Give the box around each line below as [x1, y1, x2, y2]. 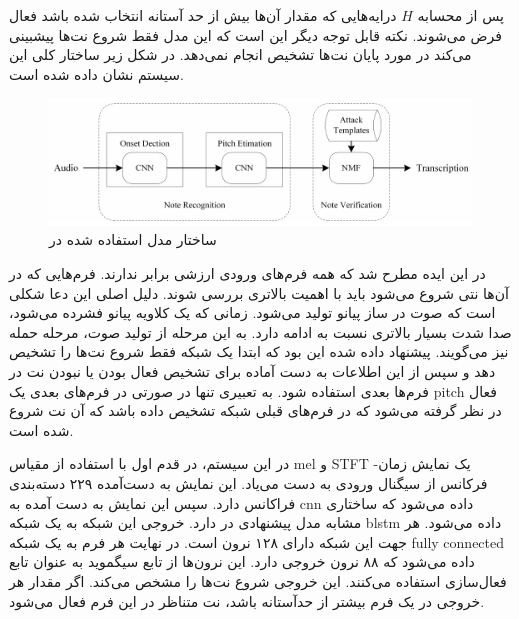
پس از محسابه [417, 5, 504, 25]
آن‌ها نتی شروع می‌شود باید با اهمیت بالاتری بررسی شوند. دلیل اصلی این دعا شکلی [9, 282, 509, 303]
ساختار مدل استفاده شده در [49, 229, 217, 250]
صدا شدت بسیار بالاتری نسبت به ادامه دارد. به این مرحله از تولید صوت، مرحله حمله [9, 321, 512, 342]
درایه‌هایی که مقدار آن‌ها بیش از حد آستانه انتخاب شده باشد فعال [9, 5, 397, 25]
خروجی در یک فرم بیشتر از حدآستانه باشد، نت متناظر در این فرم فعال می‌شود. [9, 590, 485, 611]
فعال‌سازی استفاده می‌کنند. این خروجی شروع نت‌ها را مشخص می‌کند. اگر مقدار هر [9, 570, 507, 591]
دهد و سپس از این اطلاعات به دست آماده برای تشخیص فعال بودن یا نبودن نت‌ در [9, 360, 496, 381]
